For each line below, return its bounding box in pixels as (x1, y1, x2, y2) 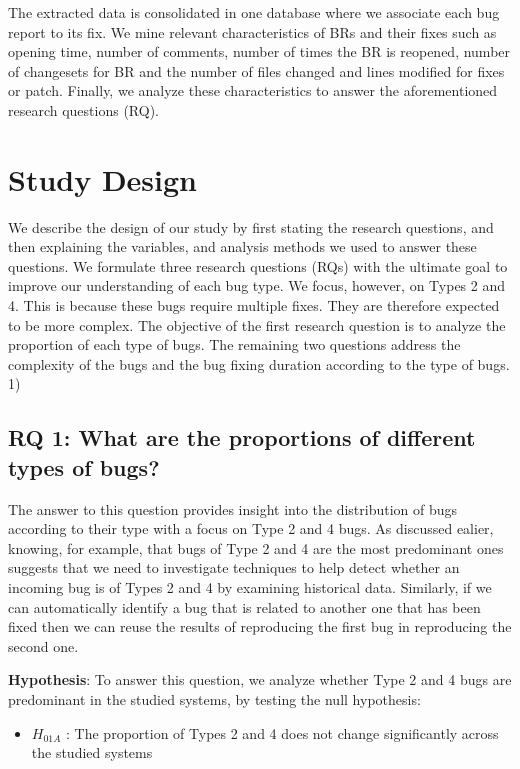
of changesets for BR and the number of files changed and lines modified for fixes (8, 60, 505, 81)
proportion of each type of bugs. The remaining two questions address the (8, 334, 461, 355)
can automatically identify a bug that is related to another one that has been (8, 596, 481, 617)
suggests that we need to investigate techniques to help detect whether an (8, 557, 460, 578)
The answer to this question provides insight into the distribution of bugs (8, 498, 458, 519)
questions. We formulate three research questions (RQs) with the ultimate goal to (8, 255, 508, 276)
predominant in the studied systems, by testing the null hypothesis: (8, 688, 421, 709)
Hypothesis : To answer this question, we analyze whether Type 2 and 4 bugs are (8, 669, 512, 690)
